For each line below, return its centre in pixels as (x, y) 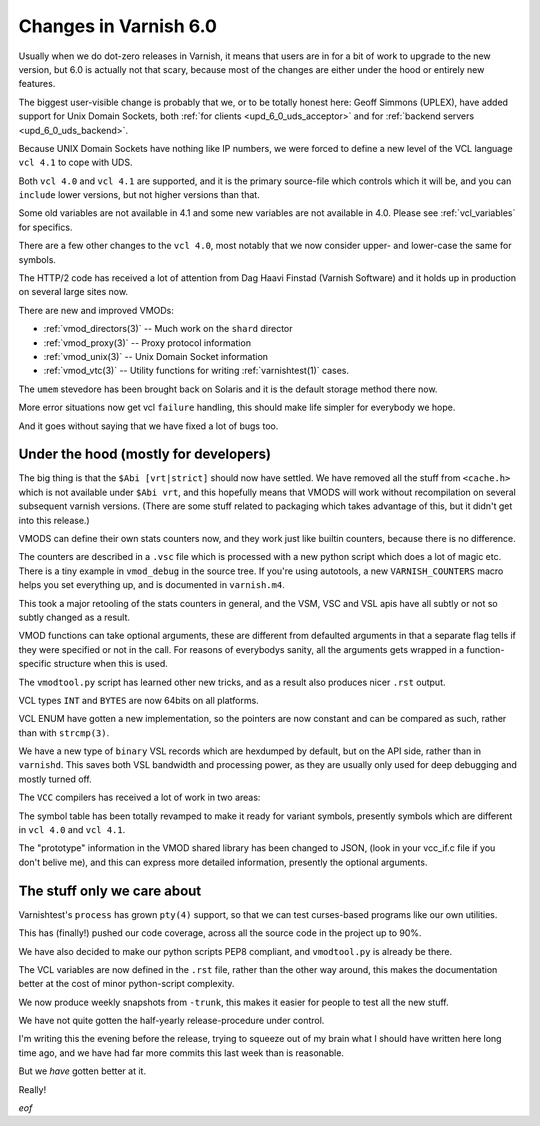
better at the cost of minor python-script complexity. (126, 984)
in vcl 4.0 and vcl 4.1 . (72, 830)
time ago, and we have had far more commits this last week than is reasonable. (181, 1052)
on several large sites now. (73, 292)
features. (37, 84)
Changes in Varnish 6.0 (117, 26)
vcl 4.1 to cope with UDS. (75, 162)
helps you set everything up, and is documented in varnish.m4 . (151, 585)
